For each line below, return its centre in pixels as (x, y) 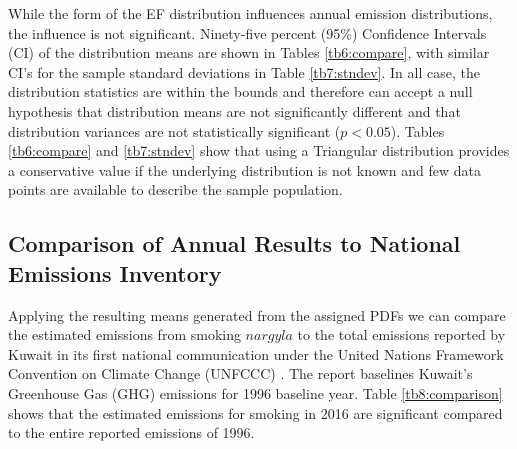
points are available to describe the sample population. (175, 189)
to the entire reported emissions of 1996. (131, 432)
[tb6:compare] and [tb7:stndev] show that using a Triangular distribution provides (259, 150)
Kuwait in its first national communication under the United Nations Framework (256, 353)
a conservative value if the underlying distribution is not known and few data (244, 169)
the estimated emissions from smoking (124, 334)
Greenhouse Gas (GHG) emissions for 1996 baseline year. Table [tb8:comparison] (255, 392)
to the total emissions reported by (401, 334)
